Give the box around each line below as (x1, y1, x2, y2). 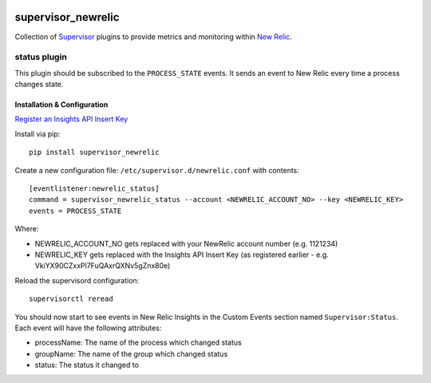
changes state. (14, 80, 64, 89)
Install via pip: (14, 128, 61, 139)
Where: (14, 224, 39, 234)
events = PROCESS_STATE (29, 206, 122, 215)
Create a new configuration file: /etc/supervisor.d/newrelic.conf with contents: (14, 165, 299, 175)
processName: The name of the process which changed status (34, 338, 243, 347)
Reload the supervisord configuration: (14, 275, 140, 285)
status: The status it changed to (34, 360, 140, 370)
